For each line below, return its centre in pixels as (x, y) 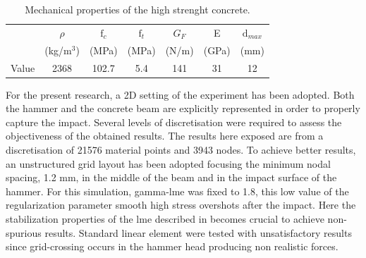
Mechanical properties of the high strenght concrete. (138, 9)
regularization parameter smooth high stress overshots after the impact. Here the (181, 205)
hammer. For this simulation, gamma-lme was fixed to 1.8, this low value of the (177, 191)
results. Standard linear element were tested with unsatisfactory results (198, 232)
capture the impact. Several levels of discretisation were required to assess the (174, 122)
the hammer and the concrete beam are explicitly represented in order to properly (183, 108)
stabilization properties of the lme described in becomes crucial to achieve (165, 218)
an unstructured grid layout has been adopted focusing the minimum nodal (168, 163)
